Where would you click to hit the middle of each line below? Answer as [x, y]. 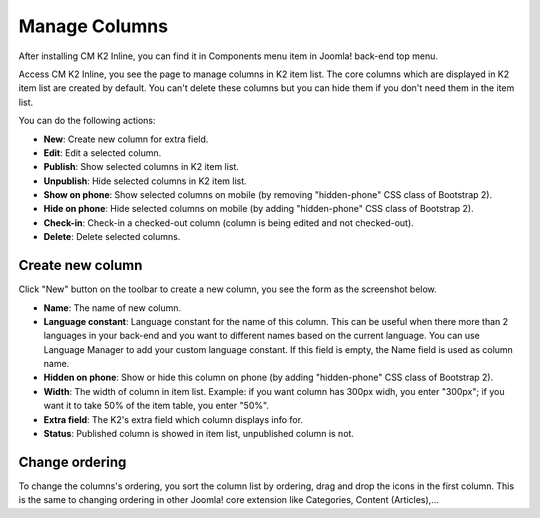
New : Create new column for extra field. [126, 139]
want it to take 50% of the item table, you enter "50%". [156, 406]
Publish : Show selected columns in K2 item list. [141, 167]
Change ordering [72, 461]
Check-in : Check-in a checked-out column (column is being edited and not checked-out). [228, 222]
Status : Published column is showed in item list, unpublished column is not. [199, 434]
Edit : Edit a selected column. [102, 152]
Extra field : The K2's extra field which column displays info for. [173, 419]
